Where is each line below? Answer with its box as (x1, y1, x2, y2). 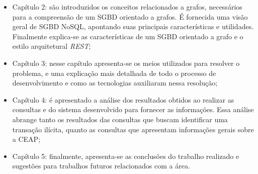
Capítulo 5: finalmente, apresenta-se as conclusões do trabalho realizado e (12, 150, 239, 161)
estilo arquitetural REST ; (12, 41, 91, 51)
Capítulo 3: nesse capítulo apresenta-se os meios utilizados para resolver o (12, 57, 240, 68)
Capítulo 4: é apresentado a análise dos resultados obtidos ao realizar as (12, 94, 234, 105)
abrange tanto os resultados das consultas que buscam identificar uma (12, 114, 228, 124)
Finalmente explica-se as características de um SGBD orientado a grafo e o (12, 31, 243, 41)
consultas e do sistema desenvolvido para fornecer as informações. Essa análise (12, 104, 254, 115)
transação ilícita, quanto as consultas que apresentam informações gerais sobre (12, 124, 254, 134)
